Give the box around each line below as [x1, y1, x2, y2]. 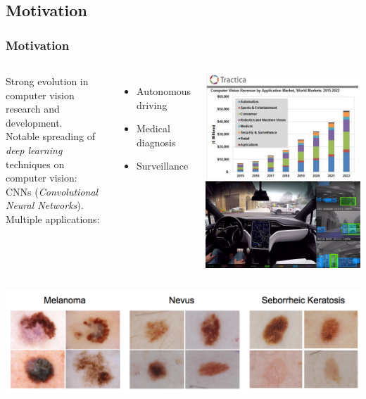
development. [6, 115, 63, 129]
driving [137, 97, 168, 112]
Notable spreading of [6, 129, 95, 144]
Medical [137, 121, 170, 136]
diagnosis [137, 134, 176, 149]
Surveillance [137, 158, 189, 173]
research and [6, 101, 60, 116]
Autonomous [137, 84, 191, 98]
